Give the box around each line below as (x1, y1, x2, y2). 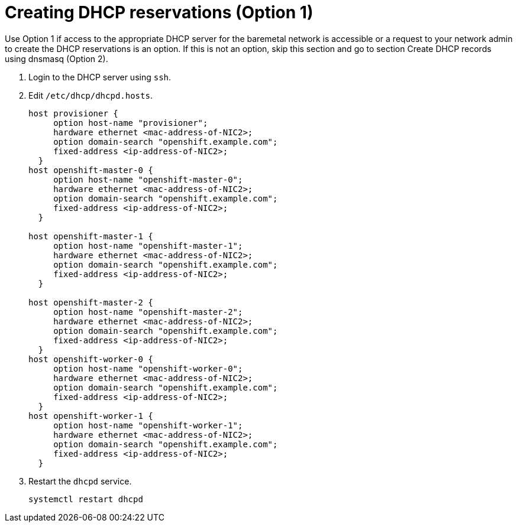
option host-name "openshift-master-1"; (53, 240, 243, 251)
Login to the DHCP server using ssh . (28, 71, 172, 82)
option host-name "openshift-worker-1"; (53, 420, 243, 430)
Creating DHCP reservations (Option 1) (5, 2, 314, 22)
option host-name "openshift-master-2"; (53, 307, 243, 317)
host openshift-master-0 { (28, 165, 153, 175)
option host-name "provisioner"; (53, 118, 208, 128)
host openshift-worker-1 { (28, 411, 153, 421)
